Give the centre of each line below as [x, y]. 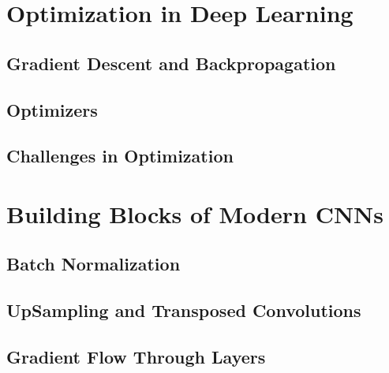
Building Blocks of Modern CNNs [195, 213]
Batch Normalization [94, 264]
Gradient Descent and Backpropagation [171, 63]
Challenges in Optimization [120, 156]
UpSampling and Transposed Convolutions [184, 310]
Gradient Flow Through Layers [136, 357]
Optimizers [52, 109]
